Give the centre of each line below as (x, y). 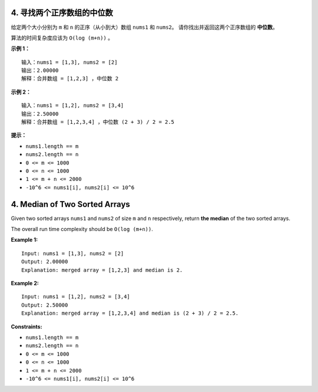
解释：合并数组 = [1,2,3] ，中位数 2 (70, 79)
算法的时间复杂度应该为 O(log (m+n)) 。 (62, 38)
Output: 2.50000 (45, 305)
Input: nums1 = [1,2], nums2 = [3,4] (76, 297)
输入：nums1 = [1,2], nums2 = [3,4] (73, 106)
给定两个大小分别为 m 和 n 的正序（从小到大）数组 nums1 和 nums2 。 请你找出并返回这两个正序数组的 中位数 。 (144, 27)
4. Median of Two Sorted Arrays (71, 204)
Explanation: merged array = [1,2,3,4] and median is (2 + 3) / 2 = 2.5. (130, 313)
